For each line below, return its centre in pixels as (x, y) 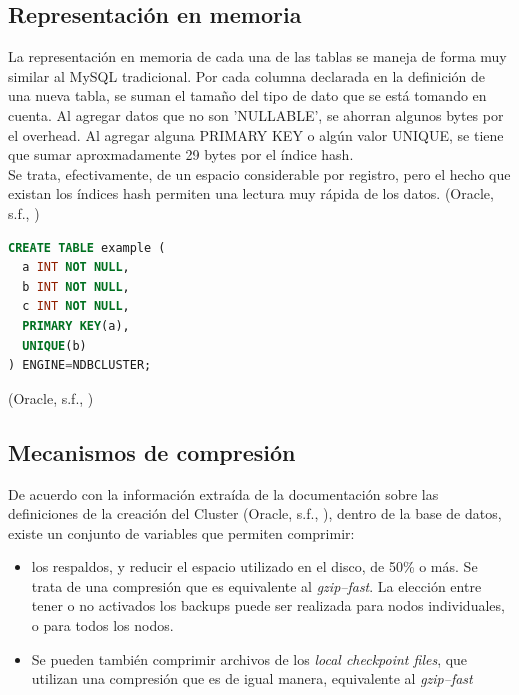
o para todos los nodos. (102, 625)
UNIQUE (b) (54, 345)
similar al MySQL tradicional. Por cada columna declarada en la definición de (247, 75)
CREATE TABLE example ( (87, 247)
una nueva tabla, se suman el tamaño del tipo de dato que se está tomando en (247, 95)
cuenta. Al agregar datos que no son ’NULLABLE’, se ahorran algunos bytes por (256, 114)
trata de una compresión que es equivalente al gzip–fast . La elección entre (256, 585)
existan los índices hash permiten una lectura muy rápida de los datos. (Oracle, (251, 193)
